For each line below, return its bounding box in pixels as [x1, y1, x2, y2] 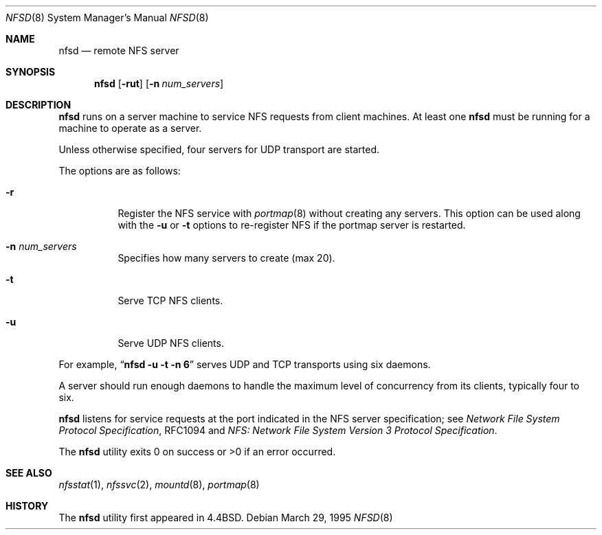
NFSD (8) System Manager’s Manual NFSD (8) [5, 12, 209, 23]
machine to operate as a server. [58, 122, 202, 134]
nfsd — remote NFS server [58, 45, 179, 56]
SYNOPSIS [5, 66, 56, 78]
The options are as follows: [58, 165, 181, 177]
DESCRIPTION [5, 99, 71, 111]
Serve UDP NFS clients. [118, 337, 224, 349]
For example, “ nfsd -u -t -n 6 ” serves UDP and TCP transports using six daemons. [58, 358, 431, 370]
